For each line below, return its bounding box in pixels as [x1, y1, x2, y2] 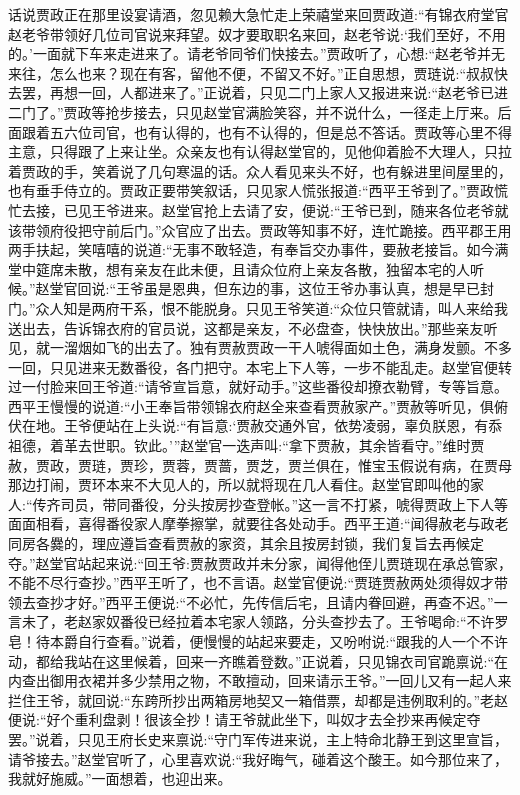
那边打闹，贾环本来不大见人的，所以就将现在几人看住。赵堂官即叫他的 [8, 474, 470, 495]
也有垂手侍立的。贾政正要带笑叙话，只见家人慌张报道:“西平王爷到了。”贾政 [8, 180, 495, 201]
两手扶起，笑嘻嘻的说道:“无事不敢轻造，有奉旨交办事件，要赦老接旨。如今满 [8, 239, 509, 260]
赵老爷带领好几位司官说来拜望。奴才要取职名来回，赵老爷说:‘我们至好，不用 [8, 23, 506, 44]
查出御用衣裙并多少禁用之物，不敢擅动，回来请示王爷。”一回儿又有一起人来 [21, 670, 512, 691]
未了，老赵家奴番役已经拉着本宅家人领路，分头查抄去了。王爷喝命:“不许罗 [21, 611, 509, 632]
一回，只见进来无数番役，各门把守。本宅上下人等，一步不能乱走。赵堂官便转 [8, 356, 512, 377]
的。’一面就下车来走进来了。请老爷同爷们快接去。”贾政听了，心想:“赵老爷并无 [8, 43, 505, 64]
